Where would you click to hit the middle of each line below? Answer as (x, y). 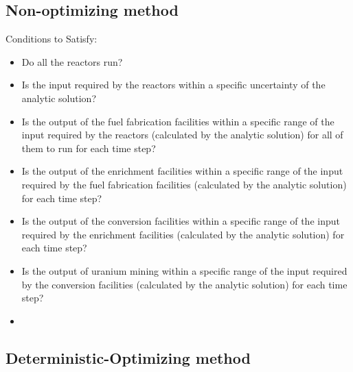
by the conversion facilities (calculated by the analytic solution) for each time (184, 284)
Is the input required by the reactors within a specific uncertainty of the (173, 85)
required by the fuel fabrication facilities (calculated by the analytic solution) (184, 184)
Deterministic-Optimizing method (128, 357)
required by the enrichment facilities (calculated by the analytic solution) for (183, 234)
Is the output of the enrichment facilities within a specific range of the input (182, 171)
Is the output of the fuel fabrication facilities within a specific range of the (178, 121)
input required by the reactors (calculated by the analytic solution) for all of (182, 135)
